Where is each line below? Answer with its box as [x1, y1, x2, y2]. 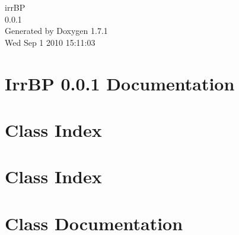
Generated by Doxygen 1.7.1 [5, 24, 108, 37]
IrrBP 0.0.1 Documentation [5, 71, 235, 95]
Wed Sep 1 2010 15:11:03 [5, 36, 95, 48]
